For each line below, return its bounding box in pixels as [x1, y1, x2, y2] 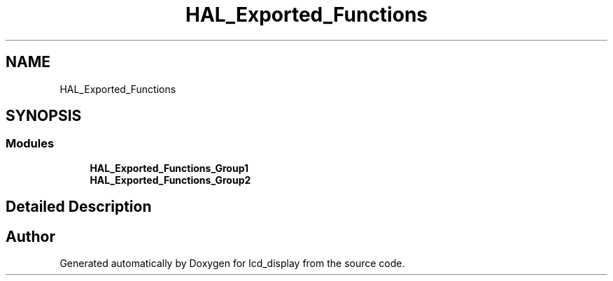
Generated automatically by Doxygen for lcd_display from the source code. [59, 257, 405, 270]
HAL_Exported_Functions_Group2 [90, 173, 251, 186]
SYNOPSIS [6, 107, 82, 125]
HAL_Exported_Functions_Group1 [90, 161, 249, 174]
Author [6, 227, 55, 245]
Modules [6, 136, 55, 151]
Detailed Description [6, 198, 152, 216]
